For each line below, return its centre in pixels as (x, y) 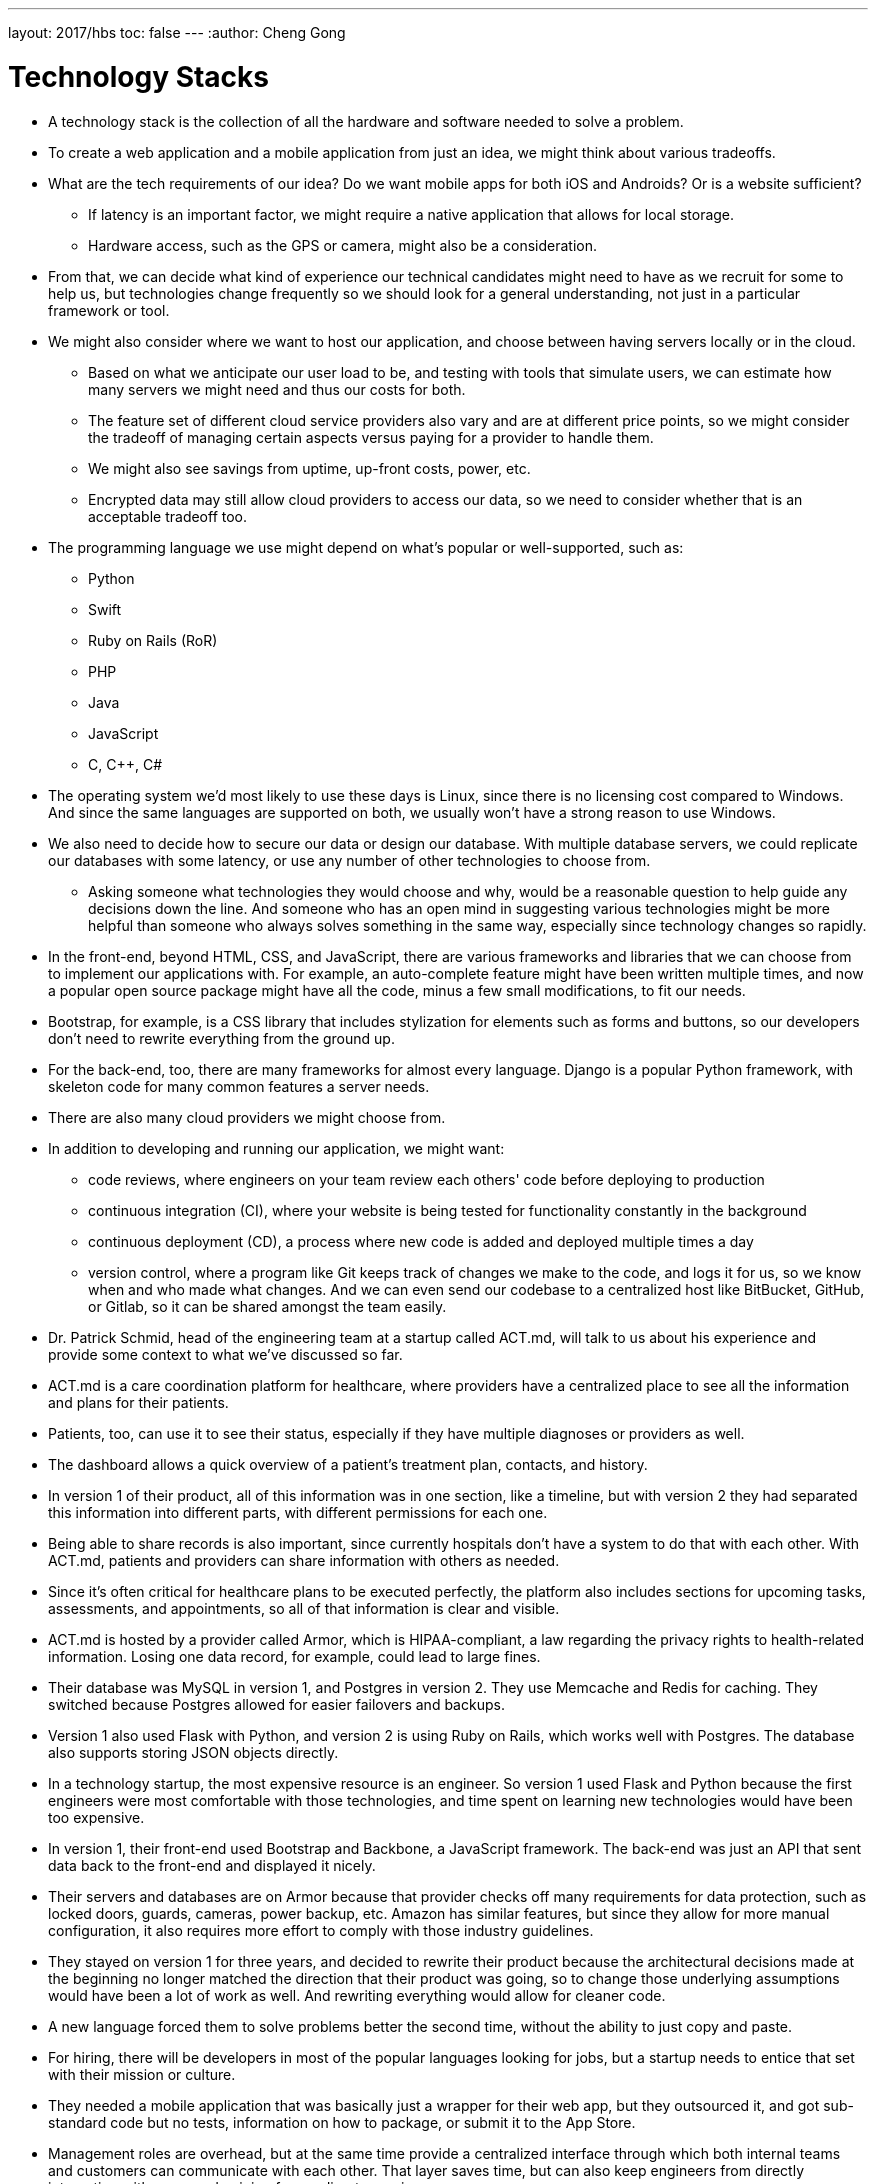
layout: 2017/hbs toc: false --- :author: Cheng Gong (177, 32)
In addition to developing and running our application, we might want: (276, 1148)
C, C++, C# (125, 764)
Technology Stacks (139, 76)
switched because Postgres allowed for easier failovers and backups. (276, 1704)
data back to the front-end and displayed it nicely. (212, 1865)
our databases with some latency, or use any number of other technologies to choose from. (349, 860)
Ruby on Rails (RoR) (153, 640)
